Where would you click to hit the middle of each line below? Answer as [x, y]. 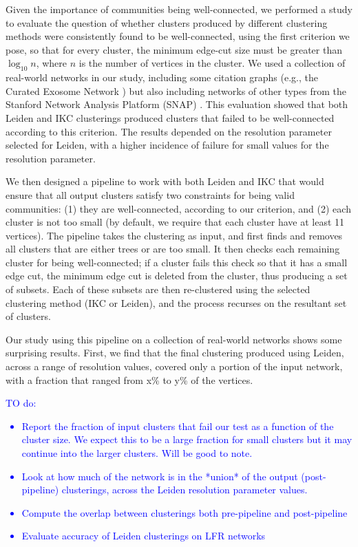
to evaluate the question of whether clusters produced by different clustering [167, 22]
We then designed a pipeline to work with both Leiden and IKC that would [165, 181]
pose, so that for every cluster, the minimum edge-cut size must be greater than [174, 49]
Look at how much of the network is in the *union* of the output [160, 476]
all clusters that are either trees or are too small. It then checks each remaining [173, 249]
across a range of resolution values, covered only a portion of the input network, [174, 366]
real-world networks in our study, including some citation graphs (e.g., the [162, 77]
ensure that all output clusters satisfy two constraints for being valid [150, 194]
